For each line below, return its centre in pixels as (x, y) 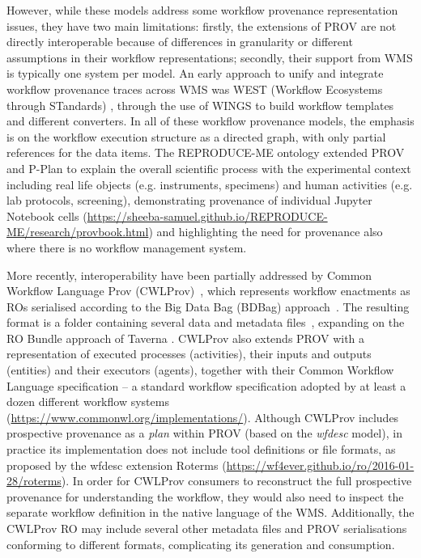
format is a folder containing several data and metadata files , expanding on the (206, 322)
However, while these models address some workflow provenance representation (202, 10)
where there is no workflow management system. (127, 247)
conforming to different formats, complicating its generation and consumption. (201, 544)
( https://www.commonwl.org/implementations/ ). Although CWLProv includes (203, 417)
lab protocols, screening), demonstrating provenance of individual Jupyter (189, 200)
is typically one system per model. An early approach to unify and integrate (195, 73)
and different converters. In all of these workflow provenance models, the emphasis (210, 121)
